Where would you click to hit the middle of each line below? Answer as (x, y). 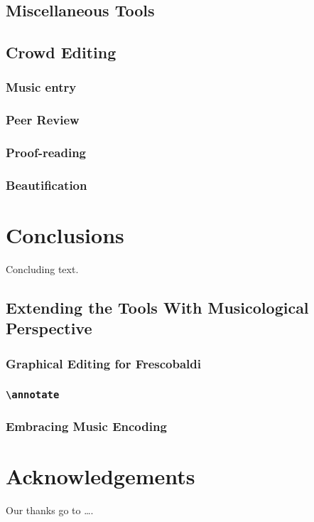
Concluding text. (42, 269)
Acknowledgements (101, 476)
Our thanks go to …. (50, 510)
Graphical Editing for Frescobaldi (103, 363)
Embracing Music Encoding (86, 426)
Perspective (49, 328)
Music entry (41, 87)
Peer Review (43, 120)
